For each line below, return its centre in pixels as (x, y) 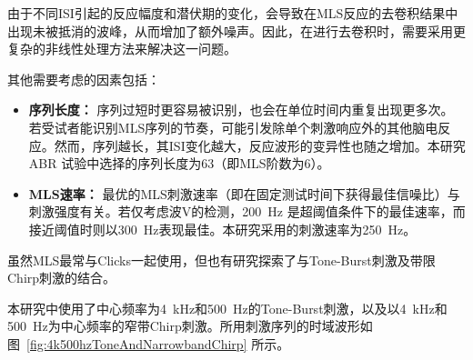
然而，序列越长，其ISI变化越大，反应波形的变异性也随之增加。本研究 (260, 145)
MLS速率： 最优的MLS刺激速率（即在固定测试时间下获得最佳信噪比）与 (244, 193)
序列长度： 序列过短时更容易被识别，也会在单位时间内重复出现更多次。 (241, 110)
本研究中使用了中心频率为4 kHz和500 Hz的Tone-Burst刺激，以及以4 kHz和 (227, 308)
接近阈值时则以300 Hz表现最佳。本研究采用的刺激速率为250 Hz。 (222, 229)
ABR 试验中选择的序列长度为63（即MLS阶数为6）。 (179, 163)
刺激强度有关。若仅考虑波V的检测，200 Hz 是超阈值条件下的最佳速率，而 (247, 211)
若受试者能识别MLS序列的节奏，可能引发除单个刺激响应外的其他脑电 (233, 127)
